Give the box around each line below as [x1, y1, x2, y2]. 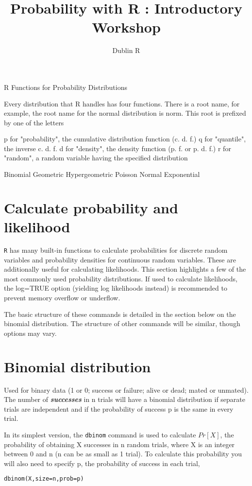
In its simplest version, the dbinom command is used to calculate [4, 429, 196, 439]
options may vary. [4, 328, 57, 338]
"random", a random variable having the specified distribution [4, 153, 188, 163]
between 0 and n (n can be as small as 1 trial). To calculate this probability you [4, 449, 242, 459]
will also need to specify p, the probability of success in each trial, [4, 458, 200, 468]
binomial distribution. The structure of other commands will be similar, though [4, 318, 240, 329]
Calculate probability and [4, 197, 178, 217]
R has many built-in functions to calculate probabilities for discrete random [4, 244, 228, 255]
